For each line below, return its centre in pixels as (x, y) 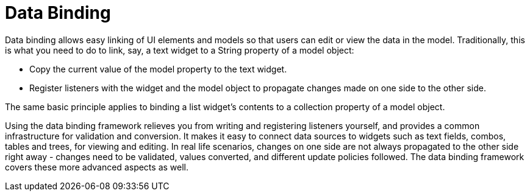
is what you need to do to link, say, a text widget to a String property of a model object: (180, 50)
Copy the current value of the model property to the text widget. (158, 69)
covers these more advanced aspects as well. (97, 167)
